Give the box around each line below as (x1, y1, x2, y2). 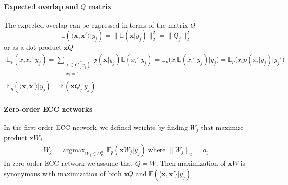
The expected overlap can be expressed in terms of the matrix (4, 19, 188, 29)
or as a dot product (4, 42, 62, 52)
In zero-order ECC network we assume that (4, 158, 133, 168)
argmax (63, 147, 85, 154)
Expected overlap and (4, 1, 78, 11)
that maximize (201, 122, 244, 132)
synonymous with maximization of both (4, 169, 122, 179)
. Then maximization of (156, 158, 226, 168)
